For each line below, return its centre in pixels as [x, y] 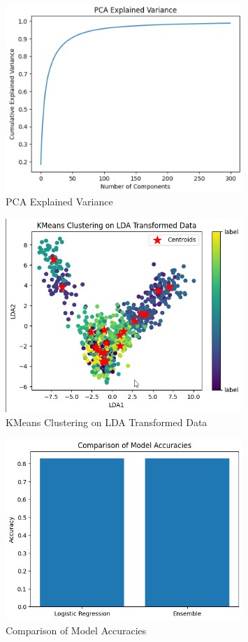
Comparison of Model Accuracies [76, 630]
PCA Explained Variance [59, 202]
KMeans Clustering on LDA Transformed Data [107, 422]
